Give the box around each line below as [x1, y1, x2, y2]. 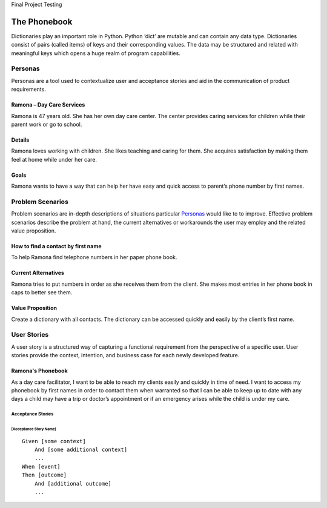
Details [11, 136, 30, 143]
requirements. [11, 85, 47, 93]
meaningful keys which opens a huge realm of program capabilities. [11, 49, 181, 57]
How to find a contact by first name [11, 243, 102, 250]
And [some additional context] [34, 446, 128, 453]
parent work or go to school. [11, 121, 82, 128]
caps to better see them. [11, 289, 73, 296]
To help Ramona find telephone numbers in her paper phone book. [11, 254, 177, 261]
